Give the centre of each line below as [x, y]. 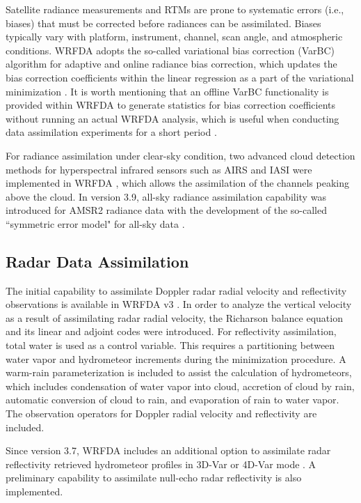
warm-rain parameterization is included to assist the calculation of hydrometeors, [179, 372]
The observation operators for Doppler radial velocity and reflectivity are [161, 413]
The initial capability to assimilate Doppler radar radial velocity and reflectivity [176, 290]
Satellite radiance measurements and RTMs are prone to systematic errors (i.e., [175, 9]
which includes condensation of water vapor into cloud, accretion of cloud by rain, [180, 386]
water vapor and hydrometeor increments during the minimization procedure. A [176, 358]
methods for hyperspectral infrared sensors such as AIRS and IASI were [159, 169]
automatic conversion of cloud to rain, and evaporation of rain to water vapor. [173, 400]
